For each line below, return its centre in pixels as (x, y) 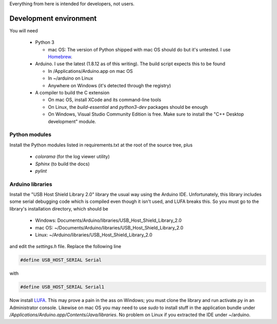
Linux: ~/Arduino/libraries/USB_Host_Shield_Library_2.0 (94, 235)
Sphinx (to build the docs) (62, 164)
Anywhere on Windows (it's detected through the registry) (110, 85)
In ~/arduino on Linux (71, 78)
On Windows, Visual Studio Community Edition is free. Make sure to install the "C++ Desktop (146, 114)
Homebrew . (60, 57)
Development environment (53, 18)
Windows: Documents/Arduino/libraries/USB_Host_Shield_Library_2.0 (108, 220)
